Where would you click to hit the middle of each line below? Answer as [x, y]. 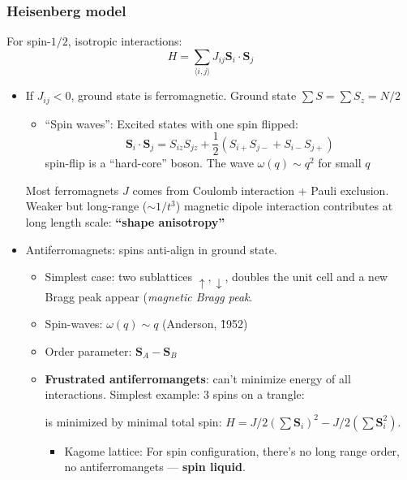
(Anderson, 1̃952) [205, 324]
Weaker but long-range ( [86, 206]
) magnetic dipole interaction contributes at [284, 206]
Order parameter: [88, 350]
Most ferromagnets [72, 190]
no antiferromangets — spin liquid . [155, 467]
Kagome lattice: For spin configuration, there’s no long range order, [232, 450]
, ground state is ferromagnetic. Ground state [184, 95]
